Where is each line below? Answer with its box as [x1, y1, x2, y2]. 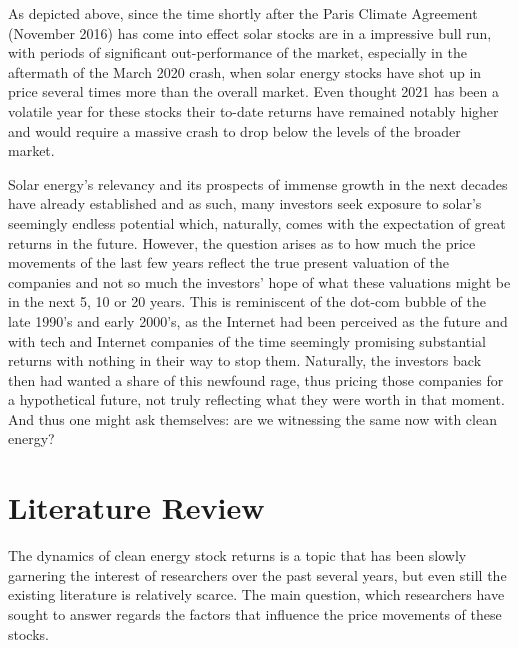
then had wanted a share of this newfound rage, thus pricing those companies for [8, 369, 504, 390]
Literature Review [8, 487, 265, 528]
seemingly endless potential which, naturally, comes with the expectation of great [8, 212, 506, 233]
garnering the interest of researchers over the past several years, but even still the [8, 564, 507, 585]
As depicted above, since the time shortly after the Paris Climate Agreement [8, 3, 478, 23]
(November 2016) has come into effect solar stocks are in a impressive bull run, [8, 22, 492, 43]
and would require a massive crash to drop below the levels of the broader [8, 120, 461, 141]
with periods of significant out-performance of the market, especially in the [8, 42, 467, 63]
